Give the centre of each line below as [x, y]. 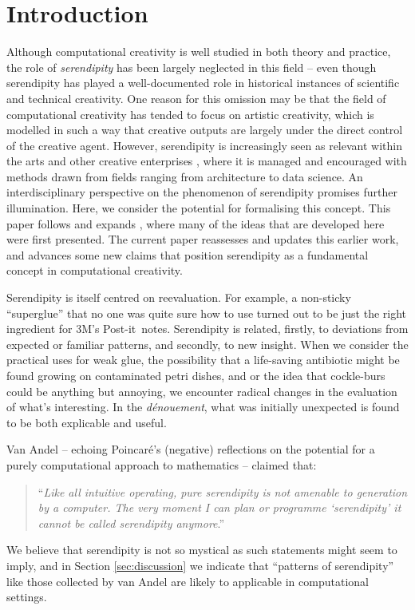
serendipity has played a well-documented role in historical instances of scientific [203, 83]
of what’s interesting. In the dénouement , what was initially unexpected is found [203, 407]
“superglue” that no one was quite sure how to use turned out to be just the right [207, 313]
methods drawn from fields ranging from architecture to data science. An [185, 176]
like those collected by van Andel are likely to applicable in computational [188, 581]
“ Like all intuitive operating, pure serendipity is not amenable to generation [223, 491]
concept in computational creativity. [95, 270]
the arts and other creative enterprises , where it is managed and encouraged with [207, 161]
